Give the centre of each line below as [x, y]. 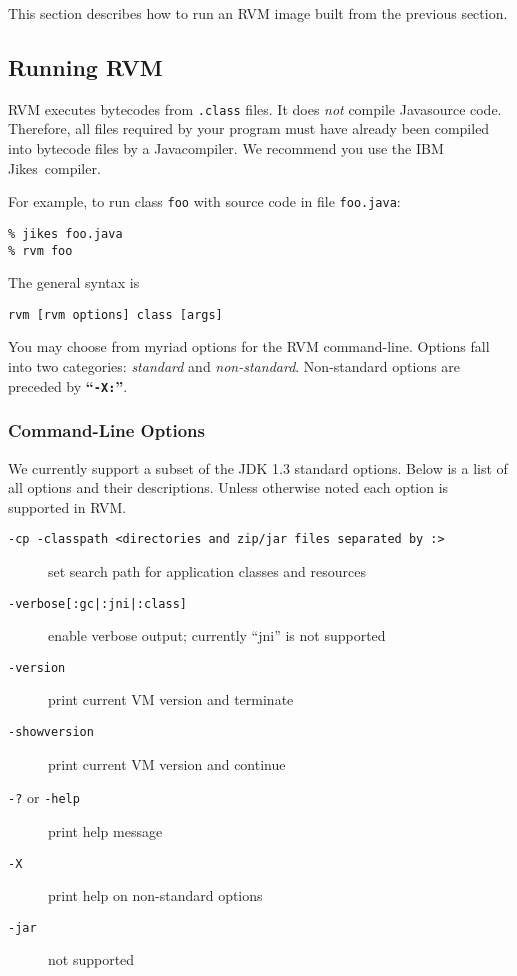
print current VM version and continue [167, 763]
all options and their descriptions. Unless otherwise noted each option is [228, 487]
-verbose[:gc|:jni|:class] [97, 603]
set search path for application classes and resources [207, 570]
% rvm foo [40, 250]
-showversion [51, 732]
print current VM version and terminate [171, 699]
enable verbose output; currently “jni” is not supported [217, 635]
